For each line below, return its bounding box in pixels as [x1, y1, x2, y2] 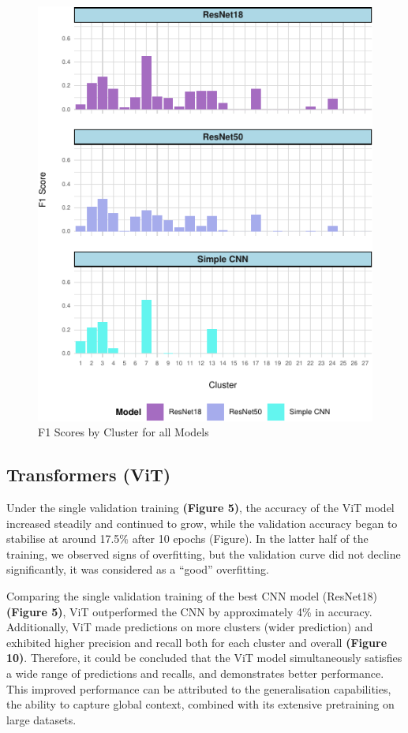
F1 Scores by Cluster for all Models [38, 424, 209, 440]
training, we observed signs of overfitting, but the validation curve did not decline [6, 545, 401, 562]
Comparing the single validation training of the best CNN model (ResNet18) [6, 588, 377, 604]
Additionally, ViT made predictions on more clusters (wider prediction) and [6, 619, 373, 635]
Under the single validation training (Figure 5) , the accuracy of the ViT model [6, 499, 395, 516]
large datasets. [6, 711, 77, 727]
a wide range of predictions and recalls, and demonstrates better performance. [6, 665, 384, 682]
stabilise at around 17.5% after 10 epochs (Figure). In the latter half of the [6, 530, 369, 547]
